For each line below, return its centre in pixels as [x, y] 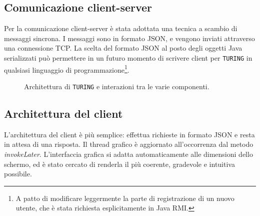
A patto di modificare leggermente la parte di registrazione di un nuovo [125, 198]
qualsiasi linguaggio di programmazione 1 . [67, 69]
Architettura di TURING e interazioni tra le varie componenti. [117, 86]
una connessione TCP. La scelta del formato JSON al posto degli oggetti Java [123, 48]
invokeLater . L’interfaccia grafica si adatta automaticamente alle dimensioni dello [128, 154]
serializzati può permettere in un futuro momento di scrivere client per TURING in [128, 57]
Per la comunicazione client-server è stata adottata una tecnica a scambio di [121, 28]
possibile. [18, 174]
